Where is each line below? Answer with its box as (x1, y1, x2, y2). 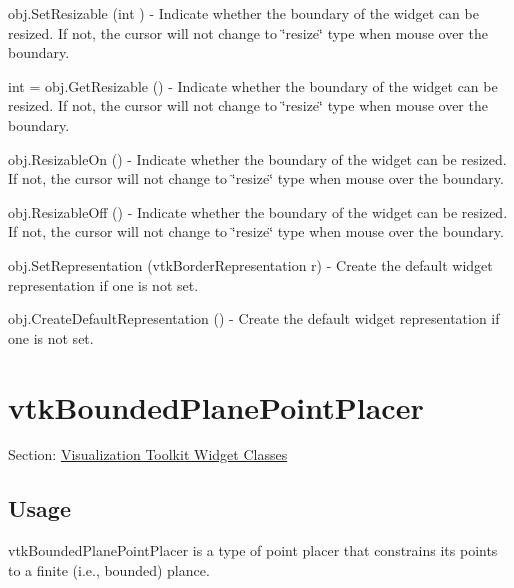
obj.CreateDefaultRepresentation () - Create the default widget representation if (8, 308, 500, 329)
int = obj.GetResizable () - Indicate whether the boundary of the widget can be (8, 75, 498, 96)
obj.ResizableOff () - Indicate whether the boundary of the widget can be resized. (8, 201, 508, 222)
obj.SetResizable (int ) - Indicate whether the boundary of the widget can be (8, 3, 479, 23)
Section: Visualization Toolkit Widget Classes (8, 444, 288, 465)
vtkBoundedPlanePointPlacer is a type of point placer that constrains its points (8, 540, 498, 561)
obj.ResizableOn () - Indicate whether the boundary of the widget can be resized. (8, 148, 507, 169)
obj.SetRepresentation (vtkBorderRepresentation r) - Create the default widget (8, 254, 493, 275)
